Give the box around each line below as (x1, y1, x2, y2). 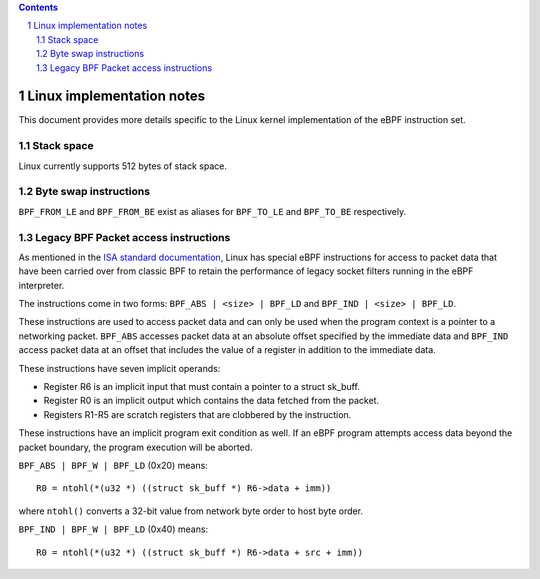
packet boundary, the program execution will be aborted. (18, 441, 254, 453)
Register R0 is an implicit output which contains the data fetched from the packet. (43, 395, 380, 407)
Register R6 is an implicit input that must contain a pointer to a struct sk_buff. (43, 381, 360, 393)
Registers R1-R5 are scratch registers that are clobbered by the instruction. (43, 408, 352, 420)
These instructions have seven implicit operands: (18, 362, 221, 374)
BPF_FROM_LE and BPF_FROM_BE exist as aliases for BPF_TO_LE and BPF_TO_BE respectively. (18, 205, 407, 217)
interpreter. (18, 279, 65, 291)
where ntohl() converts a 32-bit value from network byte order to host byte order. (18, 505, 364, 517)
